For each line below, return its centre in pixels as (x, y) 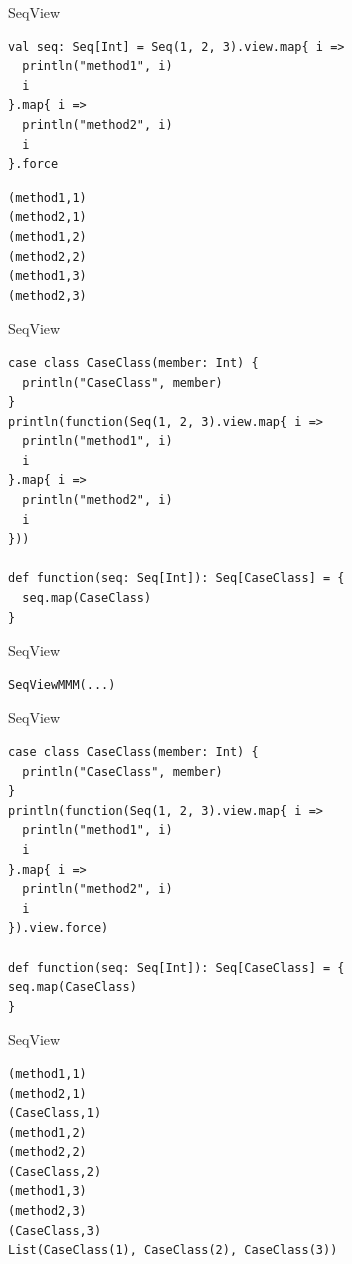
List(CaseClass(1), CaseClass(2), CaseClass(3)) (173, 1250)
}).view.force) (58, 928)
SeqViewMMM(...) (62, 684)
